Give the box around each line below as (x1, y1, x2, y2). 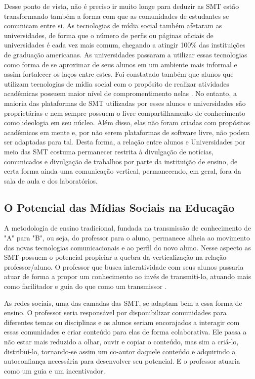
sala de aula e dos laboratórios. (4, 175, 98, 186)
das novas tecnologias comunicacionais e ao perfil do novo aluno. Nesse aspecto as (4, 242, 251, 252)
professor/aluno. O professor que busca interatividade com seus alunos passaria (4, 261, 244, 272)
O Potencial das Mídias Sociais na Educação (4, 199, 235, 215)
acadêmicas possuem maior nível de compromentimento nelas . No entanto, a (4, 88, 237, 98)
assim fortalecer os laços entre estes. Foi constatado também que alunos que (4, 69, 234, 79)
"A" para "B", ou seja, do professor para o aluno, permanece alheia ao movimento (4, 233, 250, 243)
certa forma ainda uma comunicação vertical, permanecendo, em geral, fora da (4, 166, 242, 176)
